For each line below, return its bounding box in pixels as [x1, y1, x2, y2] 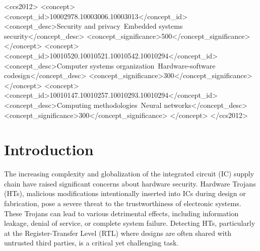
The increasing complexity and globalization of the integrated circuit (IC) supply [4, 168, 254, 179]
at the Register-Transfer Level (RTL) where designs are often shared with [4, 227, 231, 238]
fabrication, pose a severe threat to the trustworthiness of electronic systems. [4, 198, 241, 209]
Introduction [4, 139, 94, 160]
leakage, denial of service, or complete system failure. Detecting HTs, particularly [4, 218, 255, 228]
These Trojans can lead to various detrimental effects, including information [4, 208, 239, 218]
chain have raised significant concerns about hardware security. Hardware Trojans [4, 178, 256, 189]
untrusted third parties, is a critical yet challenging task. [4, 237, 179, 248]
